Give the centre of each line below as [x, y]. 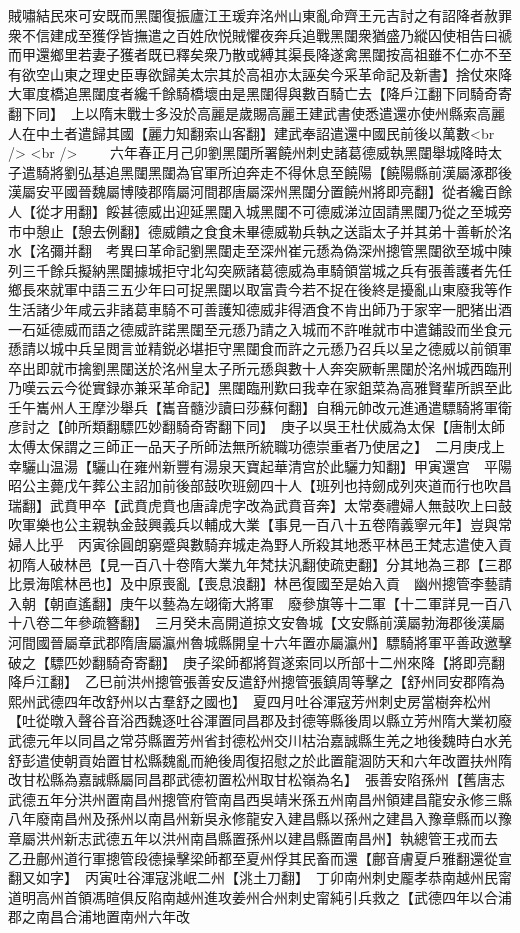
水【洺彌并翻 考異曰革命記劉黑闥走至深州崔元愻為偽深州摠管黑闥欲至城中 [253, 250]
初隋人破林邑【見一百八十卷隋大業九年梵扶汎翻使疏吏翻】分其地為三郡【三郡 [260, 563]
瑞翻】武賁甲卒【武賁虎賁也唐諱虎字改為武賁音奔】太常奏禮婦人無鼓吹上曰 [253, 504]
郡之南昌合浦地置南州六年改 [99, 916]
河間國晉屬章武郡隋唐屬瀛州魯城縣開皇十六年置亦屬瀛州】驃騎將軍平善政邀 [253, 642]
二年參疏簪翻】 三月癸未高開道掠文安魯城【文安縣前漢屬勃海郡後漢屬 [277, 622]
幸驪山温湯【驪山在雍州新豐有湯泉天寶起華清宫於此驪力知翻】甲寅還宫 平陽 [260, 465]
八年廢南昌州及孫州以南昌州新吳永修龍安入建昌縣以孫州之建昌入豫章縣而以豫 [260, 818]
